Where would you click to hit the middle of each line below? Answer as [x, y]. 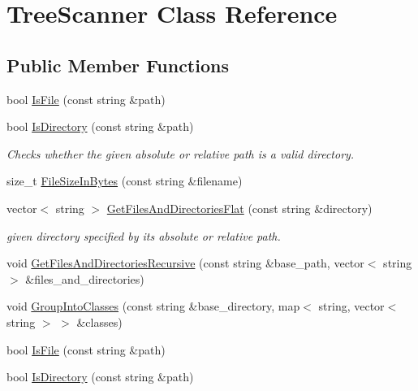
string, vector [351, 306]
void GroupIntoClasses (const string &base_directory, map [153, 306]
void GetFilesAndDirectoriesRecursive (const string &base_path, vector [185, 263]
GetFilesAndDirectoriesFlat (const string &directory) [239, 208]
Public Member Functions [118, 65]
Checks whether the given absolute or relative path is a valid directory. [181, 153]
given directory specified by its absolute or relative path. [144, 235]
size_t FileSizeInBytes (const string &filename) [125, 181]
